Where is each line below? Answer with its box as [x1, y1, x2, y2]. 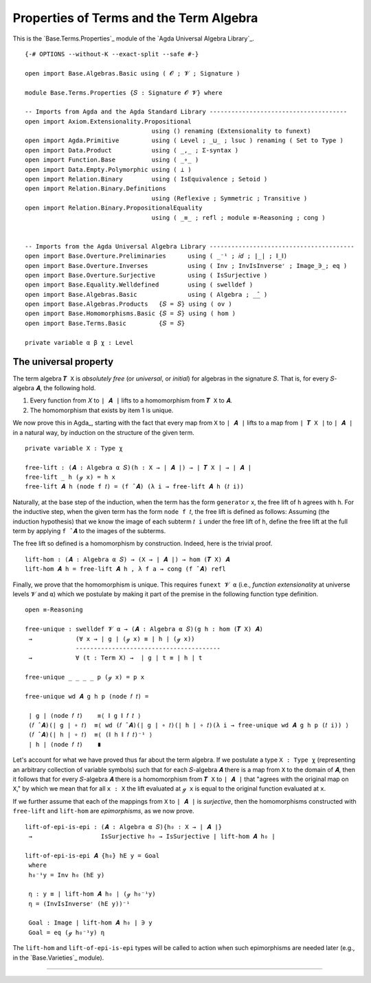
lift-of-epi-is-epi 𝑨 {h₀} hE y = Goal [25, 852, 160, 859]
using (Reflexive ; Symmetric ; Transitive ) [151, 194, 308, 202]
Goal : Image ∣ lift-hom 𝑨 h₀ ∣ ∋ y [28, 919, 153, 927]
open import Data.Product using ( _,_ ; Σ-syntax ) [25, 146, 239, 154]
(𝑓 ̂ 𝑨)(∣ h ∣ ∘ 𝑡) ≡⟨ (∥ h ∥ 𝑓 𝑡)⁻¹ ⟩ [28, 731, 153, 738]
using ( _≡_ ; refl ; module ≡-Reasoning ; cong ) [151, 214, 326, 221]
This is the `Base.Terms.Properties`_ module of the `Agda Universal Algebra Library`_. [12, 34, 254, 43]
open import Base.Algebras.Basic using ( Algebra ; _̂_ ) [25, 291, 268, 298]
